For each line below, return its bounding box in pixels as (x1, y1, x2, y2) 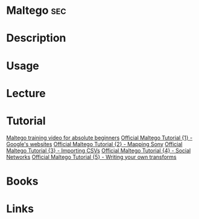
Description (6, 31, 66, 45)
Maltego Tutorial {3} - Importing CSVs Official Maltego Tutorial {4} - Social (6, 147, 191, 154)
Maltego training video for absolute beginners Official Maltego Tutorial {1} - (6, 134, 193, 141)
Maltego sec (6, 4, 66, 17)
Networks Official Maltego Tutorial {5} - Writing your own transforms (6, 153, 177, 160)
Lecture (6, 86, 46, 100)
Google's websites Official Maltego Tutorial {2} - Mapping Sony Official (6, 140, 183, 148)
